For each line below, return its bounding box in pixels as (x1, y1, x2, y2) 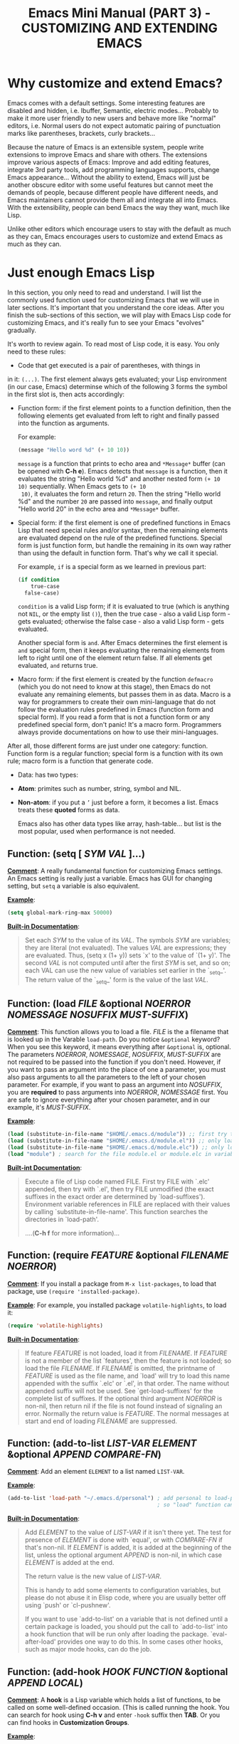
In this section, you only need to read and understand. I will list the (7, 288, 202, 297)
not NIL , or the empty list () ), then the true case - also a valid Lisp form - (17, 610, 231, 618)
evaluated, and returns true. (17, 661, 98, 670)
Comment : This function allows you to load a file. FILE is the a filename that (7, 1028, 229, 1036)
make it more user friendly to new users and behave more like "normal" (7, 114, 217, 122)
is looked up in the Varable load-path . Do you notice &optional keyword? (7, 1035, 221, 1043)
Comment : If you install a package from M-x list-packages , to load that (7, 1279, 217, 1288)
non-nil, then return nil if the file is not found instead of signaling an (24, 1401, 223, 1410)
